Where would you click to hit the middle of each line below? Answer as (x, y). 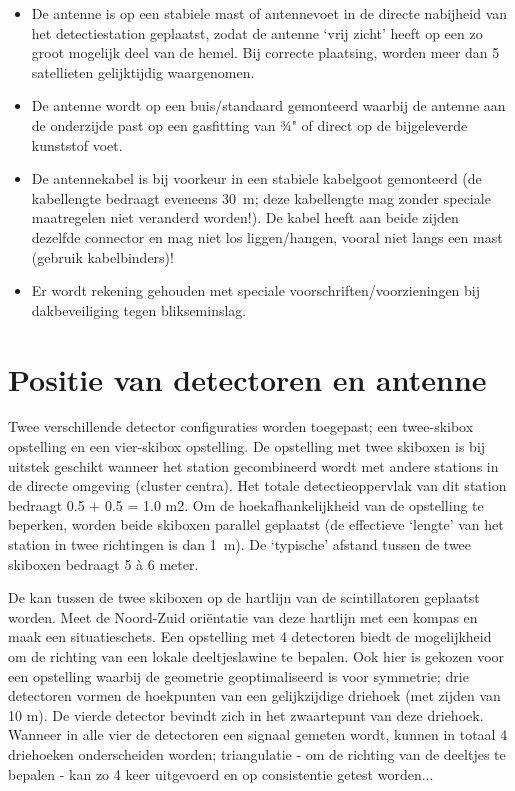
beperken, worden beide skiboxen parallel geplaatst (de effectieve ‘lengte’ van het (256, 524)
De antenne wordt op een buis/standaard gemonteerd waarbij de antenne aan (268, 105)
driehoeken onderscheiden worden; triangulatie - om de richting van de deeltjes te (257, 753)
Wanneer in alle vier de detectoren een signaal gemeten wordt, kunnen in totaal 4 (258, 734)
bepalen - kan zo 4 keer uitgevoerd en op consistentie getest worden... (221, 773)
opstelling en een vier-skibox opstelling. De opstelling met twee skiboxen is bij (247, 446)
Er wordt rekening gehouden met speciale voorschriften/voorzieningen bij (256, 290)
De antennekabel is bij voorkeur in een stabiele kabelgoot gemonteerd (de (256, 178)
